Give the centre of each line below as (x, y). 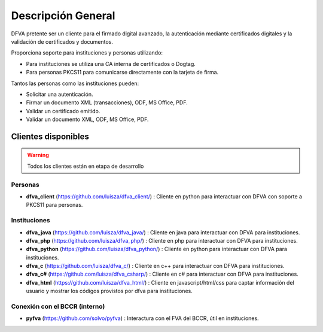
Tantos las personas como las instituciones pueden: (75, 83)
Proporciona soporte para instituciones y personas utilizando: (87, 53)
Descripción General (63, 16)
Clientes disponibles (50, 136)
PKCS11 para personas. (54, 205)
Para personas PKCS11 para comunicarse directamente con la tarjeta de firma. (122, 73)
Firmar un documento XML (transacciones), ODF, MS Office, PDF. (107, 102)
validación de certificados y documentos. (62, 41)
